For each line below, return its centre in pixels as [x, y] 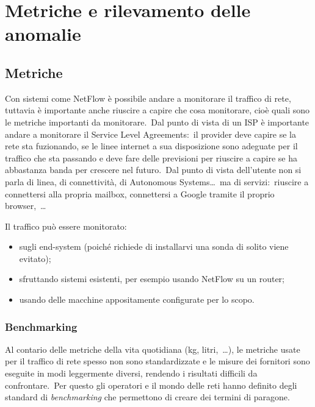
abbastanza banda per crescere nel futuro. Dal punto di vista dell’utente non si [153, 170]
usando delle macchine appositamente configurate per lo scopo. [137, 299]
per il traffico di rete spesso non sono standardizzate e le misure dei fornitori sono [157, 361]
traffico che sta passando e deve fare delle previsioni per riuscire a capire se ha [151, 157]
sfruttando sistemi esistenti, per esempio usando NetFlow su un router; [152, 279]
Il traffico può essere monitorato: [66, 226]
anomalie [43, 34]
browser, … [26, 206]
